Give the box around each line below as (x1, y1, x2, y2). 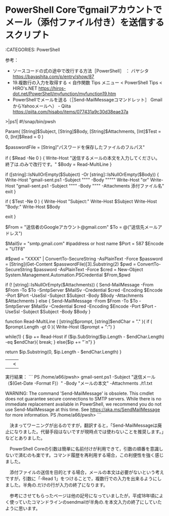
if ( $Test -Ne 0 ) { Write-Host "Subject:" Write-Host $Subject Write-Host (5, 198, 157, 204)
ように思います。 (5, 505, 40, 511)
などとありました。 (5, 435, 45, 441)
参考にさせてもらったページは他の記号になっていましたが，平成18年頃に (9, 492, 159, 499)
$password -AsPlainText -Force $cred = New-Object (33, 266, 143, 272)
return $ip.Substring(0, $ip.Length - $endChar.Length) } (5, 349, 122, 355)
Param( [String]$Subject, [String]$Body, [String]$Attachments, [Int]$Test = (5, 128, 161, 134)
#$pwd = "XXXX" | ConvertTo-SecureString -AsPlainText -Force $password (5, 255, 163, 262)
